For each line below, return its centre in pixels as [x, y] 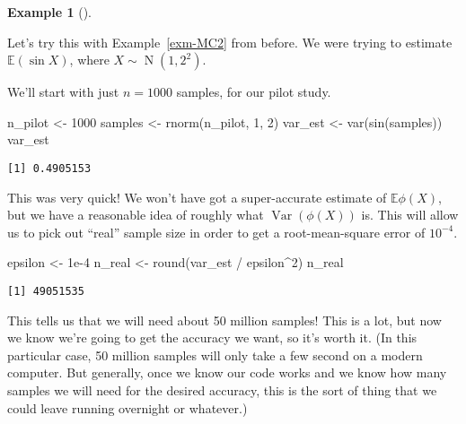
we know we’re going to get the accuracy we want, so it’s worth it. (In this [212, 337]
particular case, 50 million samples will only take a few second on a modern [215, 355]
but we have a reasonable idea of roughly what [136, 215]
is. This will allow [410, 215]
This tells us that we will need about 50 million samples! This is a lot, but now [224, 320]
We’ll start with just [63, 92]
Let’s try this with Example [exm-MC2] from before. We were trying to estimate [230, 42]
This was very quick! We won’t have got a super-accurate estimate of [197, 197]
